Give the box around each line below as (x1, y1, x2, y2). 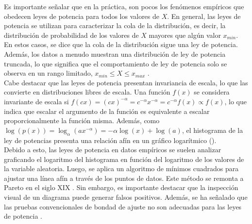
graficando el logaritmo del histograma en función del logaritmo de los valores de (4, 154, 244, 164)
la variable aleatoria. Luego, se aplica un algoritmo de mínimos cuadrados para (4, 163, 239, 174)
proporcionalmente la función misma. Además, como (4, 115, 160, 126)
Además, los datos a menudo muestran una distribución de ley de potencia (4, 48, 226, 59)
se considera (194, 87, 230, 97)
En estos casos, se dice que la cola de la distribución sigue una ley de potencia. (4, 39, 238, 49)
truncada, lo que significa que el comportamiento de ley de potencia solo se (4, 58, 227, 68)
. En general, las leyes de (167, 11, 241, 21)
